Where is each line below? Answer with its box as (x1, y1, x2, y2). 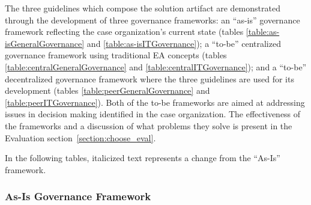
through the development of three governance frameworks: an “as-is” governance (5, 13, 300, 26)
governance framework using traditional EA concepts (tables (5, 49, 227, 61)
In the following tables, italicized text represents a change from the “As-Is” (5, 151, 280, 164)
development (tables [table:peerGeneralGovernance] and (5, 84, 210, 97)
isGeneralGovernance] (5, 37, 85, 49)
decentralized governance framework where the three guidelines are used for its (5, 72, 294, 85)
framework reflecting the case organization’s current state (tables (5, 25, 244, 38)
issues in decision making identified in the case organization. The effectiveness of (5, 108, 301, 120)
